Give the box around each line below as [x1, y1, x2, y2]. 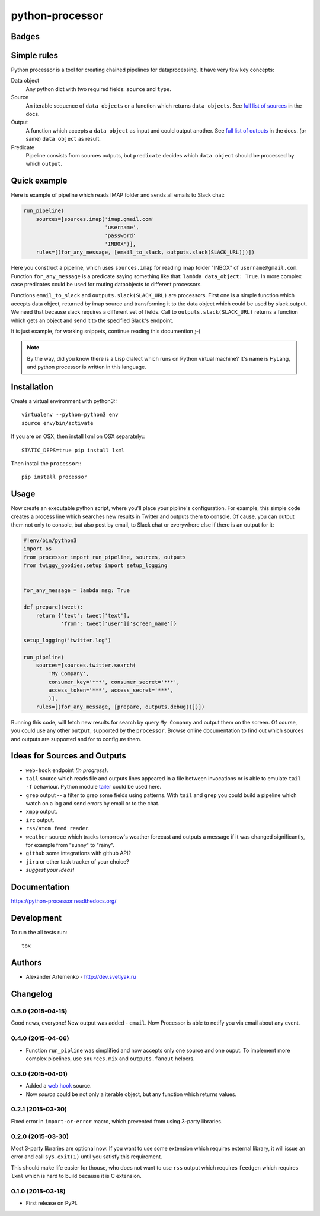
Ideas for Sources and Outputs [11, 751, 127, 761]
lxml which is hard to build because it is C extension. [11, 1172, 142, 1179]
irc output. [25, 816, 55, 823]
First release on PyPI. [25, 1199, 78, 1206]
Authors [11, 957, 42, 968]
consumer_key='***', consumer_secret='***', [48, 678, 180, 685]
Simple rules [11, 51, 59, 61]
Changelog [11, 989, 53, 999]
